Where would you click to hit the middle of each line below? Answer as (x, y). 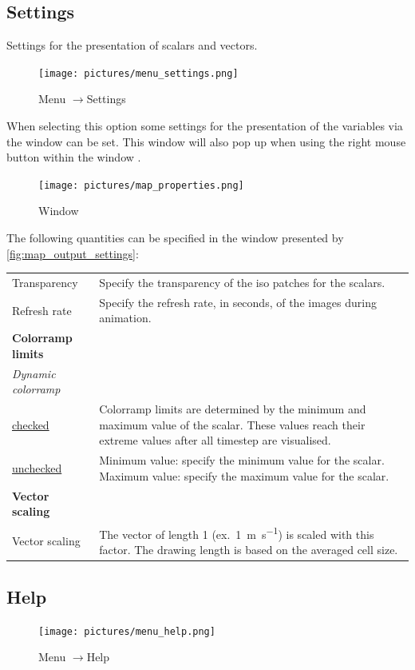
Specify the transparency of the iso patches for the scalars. (242, 283)
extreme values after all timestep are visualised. (215, 440)
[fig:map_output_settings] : (73, 253)
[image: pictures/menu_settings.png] (138, 73)
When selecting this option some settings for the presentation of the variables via (205, 126)
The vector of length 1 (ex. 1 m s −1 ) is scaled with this (237, 533)
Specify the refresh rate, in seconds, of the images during (238, 302)
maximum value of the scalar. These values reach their (232, 424)
